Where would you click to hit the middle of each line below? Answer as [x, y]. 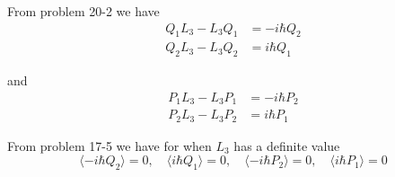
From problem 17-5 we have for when [110, 145]
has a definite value [287, 145]
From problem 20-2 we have [83, 11]
